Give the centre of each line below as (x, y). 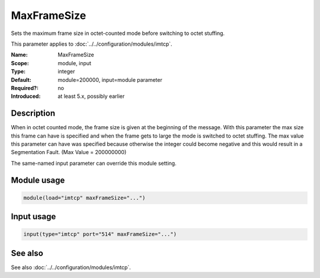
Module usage (38, 180)
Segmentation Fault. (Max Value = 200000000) (69, 152)
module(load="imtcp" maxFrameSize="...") (84, 198)
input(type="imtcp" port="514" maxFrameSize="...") (100, 234)
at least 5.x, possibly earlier (91, 96)
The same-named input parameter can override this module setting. (94, 163)
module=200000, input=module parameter (110, 79)
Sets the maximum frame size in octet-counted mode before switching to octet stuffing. (118, 33)
